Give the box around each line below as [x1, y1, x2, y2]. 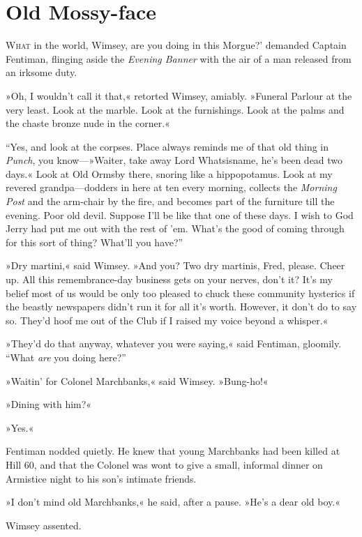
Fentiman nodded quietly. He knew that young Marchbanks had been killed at [6, 444, 340, 458]
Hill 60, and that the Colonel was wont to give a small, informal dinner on [6, 457, 323, 471]
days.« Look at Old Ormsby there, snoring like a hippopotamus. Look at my [6, 166, 333, 181]
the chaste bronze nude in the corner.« [6, 116, 170, 130]
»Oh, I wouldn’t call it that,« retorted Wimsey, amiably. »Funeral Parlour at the [6, 88, 352, 103]
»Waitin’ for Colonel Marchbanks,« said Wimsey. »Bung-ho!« [6, 373, 269, 388]
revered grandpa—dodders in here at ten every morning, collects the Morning [6, 180, 337, 195]
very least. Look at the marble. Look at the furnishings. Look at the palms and [6, 102, 345, 116]
